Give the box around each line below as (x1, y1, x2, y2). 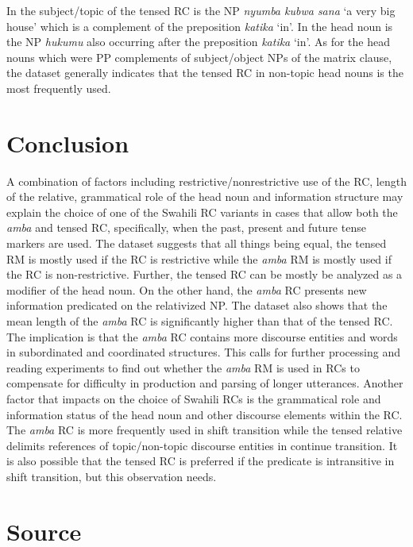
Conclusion (6, 126, 129, 159)
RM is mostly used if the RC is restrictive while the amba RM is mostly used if (6, 250, 392, 267)
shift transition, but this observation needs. (6, 468, 217, 484)
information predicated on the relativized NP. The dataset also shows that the (6, 297, 388, 314)
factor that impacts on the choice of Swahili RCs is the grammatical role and (6, 391, 381, 406)
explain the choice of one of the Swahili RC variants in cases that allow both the (6, 203, 398, 220)
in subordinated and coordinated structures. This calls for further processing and (6, 344, 400, 360)
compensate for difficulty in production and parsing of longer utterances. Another (6, 375, 403, 391)
